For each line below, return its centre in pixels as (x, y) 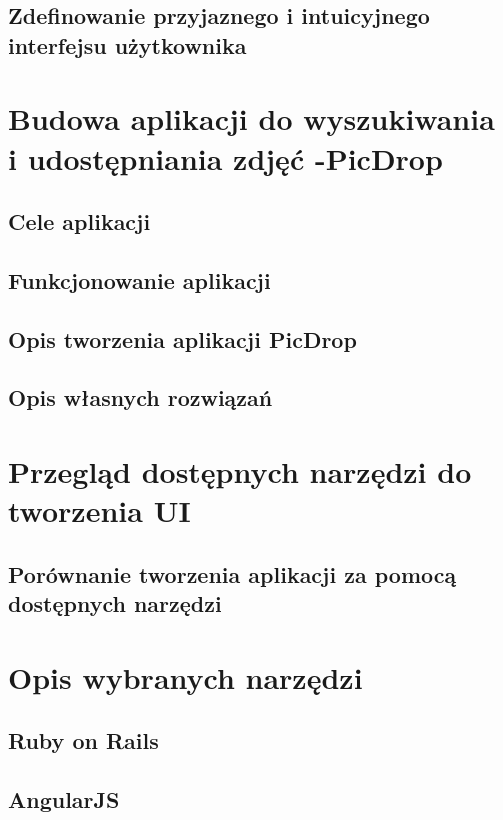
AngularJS (64, 799)
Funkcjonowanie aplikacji (139, 279)
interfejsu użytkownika (127, 44)
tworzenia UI (99, 510)
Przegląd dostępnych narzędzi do (240, 471)
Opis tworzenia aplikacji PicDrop (182, 338)
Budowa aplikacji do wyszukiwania (251, 118)
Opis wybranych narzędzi (185, 676)
